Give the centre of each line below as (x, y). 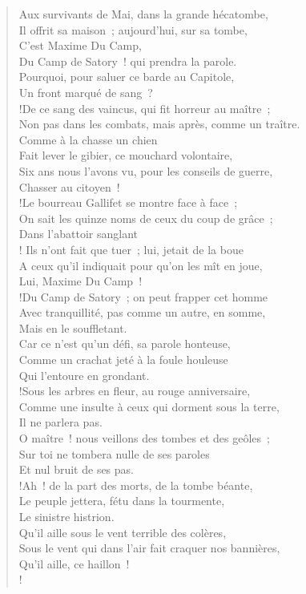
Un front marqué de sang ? (86, 92)
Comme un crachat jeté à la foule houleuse (123, 360)
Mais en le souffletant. (73, 327)
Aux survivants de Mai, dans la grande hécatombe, (143, 14)
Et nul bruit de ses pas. (76, 469)
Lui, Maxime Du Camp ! (81, 281)
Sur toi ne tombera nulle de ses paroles (114, 453)
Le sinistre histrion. (66, 516)
